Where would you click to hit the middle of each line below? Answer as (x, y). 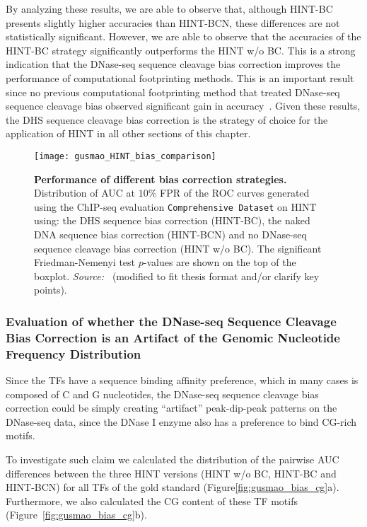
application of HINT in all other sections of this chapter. (128, 133)
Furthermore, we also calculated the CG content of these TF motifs (152, 500)
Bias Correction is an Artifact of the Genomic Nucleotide (173, 337)
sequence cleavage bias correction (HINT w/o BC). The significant (178, 248)
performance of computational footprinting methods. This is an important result (180, 77)
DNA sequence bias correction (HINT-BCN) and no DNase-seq (170, 234)
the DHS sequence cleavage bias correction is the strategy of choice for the (167, 119)
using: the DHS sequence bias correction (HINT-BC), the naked (172, 220)
